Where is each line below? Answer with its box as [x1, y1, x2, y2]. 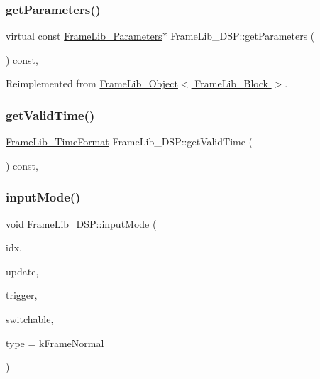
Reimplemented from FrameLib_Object [6, 76, 178, 91]
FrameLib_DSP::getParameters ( [170, 28, 315, 43]
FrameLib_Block [194, 76, 268, 91]
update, [6, 263, 39, 278]
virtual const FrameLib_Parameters [6, 28, 162, 43]
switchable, [6, 312, 54, 326]
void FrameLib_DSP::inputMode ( [6, 216, 157, 231]
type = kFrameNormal [6, 335, 104, 350]
